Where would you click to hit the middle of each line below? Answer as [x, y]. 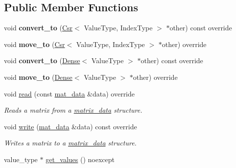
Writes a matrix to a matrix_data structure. [70, 143]
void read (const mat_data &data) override [70, 93]
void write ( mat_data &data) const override [71, 126]
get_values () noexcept [80, 159]
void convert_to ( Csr [38, 28]
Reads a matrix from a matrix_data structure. [73, 110]
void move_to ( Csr [35, 44]
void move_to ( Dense [38, 77]
